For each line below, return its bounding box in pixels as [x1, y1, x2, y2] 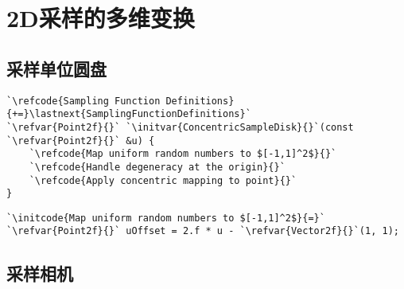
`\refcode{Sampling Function [6, 95, 161, 107]
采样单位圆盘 [6, 56, 107, 80]
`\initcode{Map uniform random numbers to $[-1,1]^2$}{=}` [6, 212, 325, 224]
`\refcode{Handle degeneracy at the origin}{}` [29, 161, 286, 173]
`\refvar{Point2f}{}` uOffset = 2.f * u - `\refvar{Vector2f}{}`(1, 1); [6, 225, 399, 237]
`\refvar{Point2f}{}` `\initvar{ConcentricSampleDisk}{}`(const [6, 121, 354, 133]
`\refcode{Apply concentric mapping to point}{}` [29, 174, 297, 186]
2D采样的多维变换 [6, 2, 195, 34]
